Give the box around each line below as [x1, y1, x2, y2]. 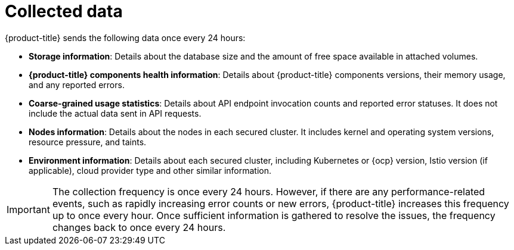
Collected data [5, 1, 123, 21]
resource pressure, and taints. [29, 136, 147, 147]
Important [7, 203, 50, 215]
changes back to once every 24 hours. [52, 221, 226, 233]
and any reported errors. [29, 79, 125, 90]
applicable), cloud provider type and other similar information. [29, 165, 271, 176]
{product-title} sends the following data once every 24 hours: [5, 32, 246, 43]
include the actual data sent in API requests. [29, 108, 202, 118]
